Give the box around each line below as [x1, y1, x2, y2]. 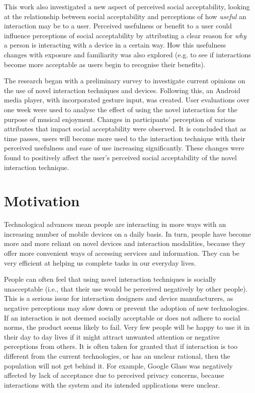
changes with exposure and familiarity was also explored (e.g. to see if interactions [4, 49, 251, 59]
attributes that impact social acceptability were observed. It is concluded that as [4, 123, 246, 134]
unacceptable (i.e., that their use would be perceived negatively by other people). [4, 283, 248, 294]
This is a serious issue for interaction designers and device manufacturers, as [4, 293, 233, 303]
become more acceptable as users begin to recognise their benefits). [4, 59, 205, 69]
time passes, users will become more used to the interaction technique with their [4, 133, 246, 143]
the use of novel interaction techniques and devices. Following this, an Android [4, 85, 241, 95]
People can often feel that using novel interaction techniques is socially [4, 274, 216, 284]
